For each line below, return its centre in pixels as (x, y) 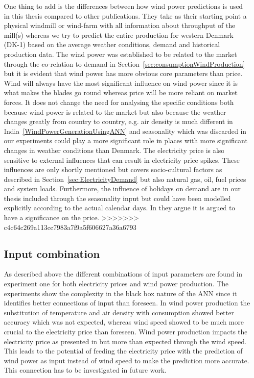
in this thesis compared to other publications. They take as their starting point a (125, 15)
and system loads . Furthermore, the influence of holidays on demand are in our (122, 189)
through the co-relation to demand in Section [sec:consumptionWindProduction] (125, 63)
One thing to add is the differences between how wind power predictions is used (124, 6)
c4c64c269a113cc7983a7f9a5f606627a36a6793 (70, 227)
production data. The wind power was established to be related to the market (121, 54)
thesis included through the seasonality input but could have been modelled (117, 198)
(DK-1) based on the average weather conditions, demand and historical (112, 44)
